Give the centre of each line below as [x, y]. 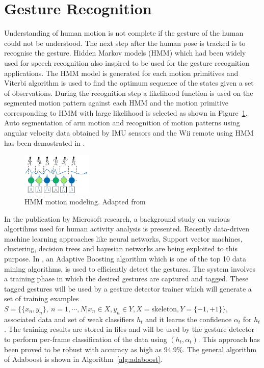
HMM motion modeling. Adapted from [85, 202]
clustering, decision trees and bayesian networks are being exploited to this [121, 248]
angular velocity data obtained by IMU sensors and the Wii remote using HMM [129, 133]
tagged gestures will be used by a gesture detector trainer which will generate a [128, 288]
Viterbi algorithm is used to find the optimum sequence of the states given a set [129, 83]
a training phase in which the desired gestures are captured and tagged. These [126, 279]
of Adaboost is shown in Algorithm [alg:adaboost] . [83, 359]
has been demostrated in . [45, 142]
